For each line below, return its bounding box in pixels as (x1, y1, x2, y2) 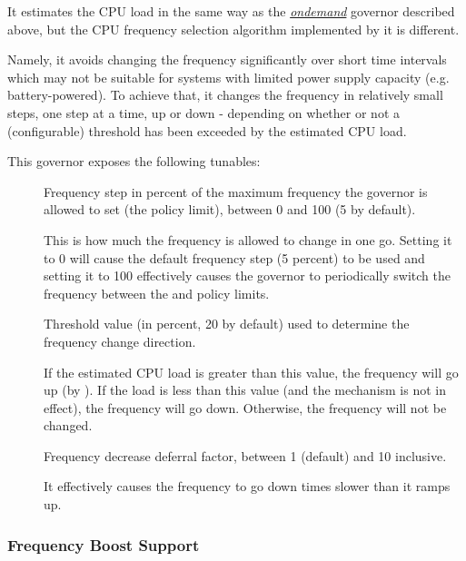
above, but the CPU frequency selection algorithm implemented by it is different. (7, 19, 460, 38)
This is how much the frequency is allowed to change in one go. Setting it (44, 230, 452, 249)
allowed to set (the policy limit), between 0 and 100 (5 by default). (44, 200, 416, 219)
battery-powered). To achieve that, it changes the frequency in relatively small (7, 85, 443, 104)
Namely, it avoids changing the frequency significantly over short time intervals (7, 50, 447, 69)
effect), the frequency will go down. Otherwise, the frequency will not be (44, 398, 447, 417)
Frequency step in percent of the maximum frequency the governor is (44, 182, 428, 201)
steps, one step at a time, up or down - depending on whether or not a (7, 103, 400, 122)
